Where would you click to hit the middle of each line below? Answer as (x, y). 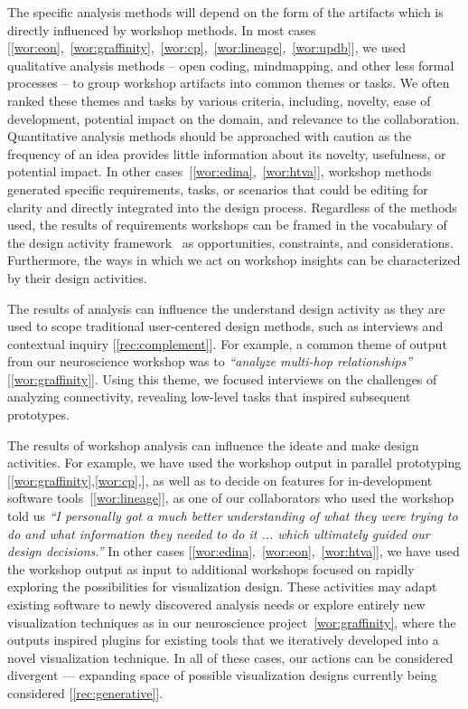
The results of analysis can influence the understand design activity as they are (226, 308)
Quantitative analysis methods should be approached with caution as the (210, 136)
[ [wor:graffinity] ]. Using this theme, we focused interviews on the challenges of (222, 378)
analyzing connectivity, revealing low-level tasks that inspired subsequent (209, 397)
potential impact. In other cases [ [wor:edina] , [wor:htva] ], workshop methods (220, 171)
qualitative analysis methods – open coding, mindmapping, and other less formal (231, 65)
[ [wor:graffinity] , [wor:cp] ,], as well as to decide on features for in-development (220, 480)
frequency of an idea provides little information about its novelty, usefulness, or (227, 153)
